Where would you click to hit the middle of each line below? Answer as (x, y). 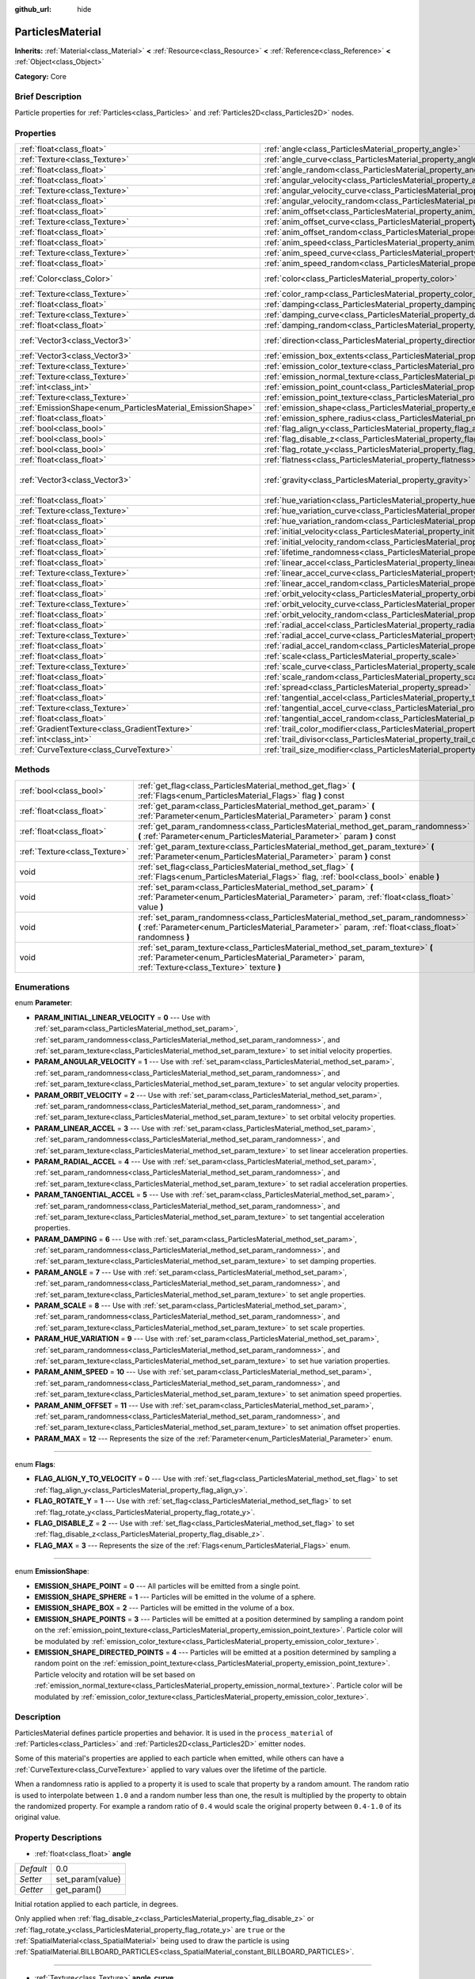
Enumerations (42, 987)
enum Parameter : (44, 1003)
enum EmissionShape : (52, 1571)
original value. (38, 1818)
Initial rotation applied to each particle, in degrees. (96, 1904)
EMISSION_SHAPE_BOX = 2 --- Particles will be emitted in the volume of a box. (164, 1608)
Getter (31, 1890)
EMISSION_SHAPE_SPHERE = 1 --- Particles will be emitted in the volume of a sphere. (175, 1597)
